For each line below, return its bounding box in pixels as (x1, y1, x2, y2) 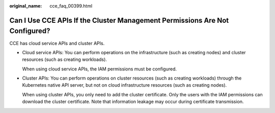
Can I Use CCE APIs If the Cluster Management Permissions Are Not (9, 16, 229, 25)
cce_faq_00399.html (49, 3, 93, 9)
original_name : (9, 3, 42, 9)
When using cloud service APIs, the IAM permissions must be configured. (22, 66, 177, 72)
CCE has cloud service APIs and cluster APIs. (9, 40, 105, 46)
